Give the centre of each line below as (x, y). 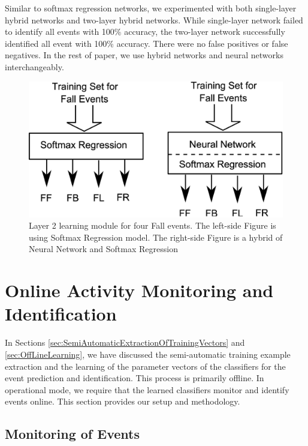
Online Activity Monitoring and (139, 290)
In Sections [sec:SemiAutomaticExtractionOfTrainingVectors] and (125, 342)
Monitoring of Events (72, 434)
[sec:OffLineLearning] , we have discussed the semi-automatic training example (148, 354)
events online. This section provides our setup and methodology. (123, 401)
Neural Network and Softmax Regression (103, 249)
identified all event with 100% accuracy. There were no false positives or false (147, 43)
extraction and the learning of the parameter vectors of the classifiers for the (145, 366)
